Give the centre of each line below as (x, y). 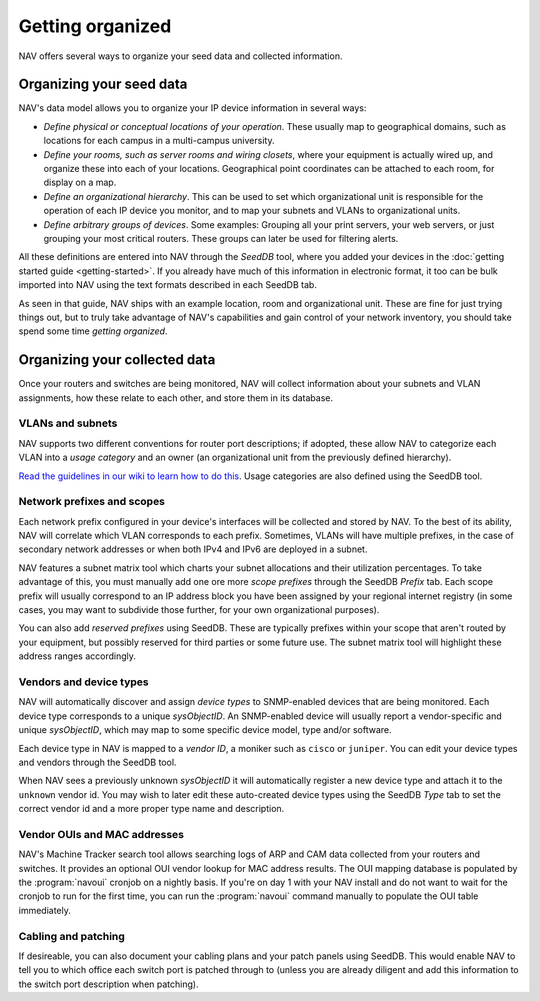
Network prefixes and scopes (91, 502)
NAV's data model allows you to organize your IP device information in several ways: (192, 108)
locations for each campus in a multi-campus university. (159, 141)
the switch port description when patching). (108, 984)
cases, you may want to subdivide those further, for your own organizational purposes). (199, 610)
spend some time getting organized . (93, 331)
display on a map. (80, 182)
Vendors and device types (83, 682)
